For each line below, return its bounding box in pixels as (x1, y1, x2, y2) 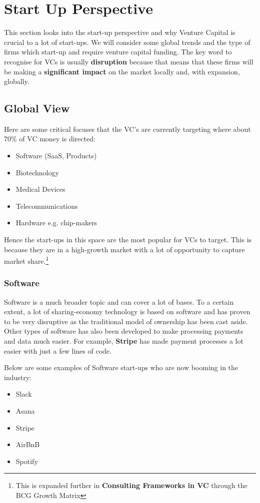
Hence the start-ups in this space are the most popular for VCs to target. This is (4, 234, 252, 245)
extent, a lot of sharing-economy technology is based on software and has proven (4, 306, 250, 317)
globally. (4, 76, 29, 86)
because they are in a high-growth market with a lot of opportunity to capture (4, 244, 245, 254)
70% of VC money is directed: (4, 133, 95, 144)
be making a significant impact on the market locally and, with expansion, (4, 66, 240, 76)
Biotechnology (15, 167, 59, 177)
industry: (4, 372, 31, 382)
